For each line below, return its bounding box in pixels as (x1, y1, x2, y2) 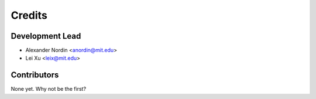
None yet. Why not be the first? (11, 86, 87, 93)
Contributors (11, 70, 59, 80)
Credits (11, 9, 48, 22)
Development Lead (11, 31, 81, 41)
